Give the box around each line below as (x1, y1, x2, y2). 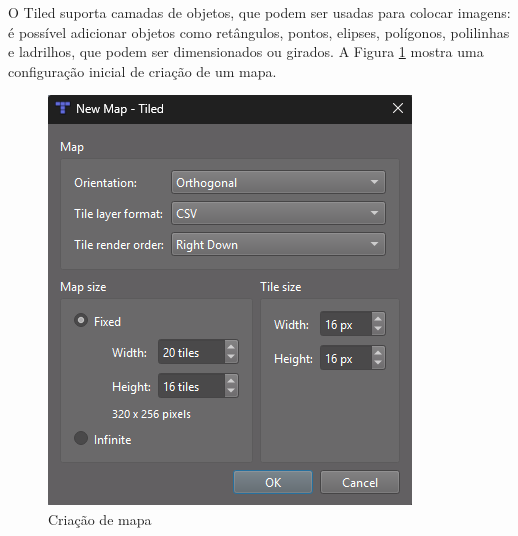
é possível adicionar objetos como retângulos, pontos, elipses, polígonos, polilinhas (8, 21, 510, 42)
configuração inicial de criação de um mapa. (8, 60, 277, 81)
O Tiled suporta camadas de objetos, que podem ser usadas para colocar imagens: (8, 2, 511, 22)
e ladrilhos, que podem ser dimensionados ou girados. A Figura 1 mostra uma (8, 41, 484, 62)
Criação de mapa (48, 508, 152, 529)
